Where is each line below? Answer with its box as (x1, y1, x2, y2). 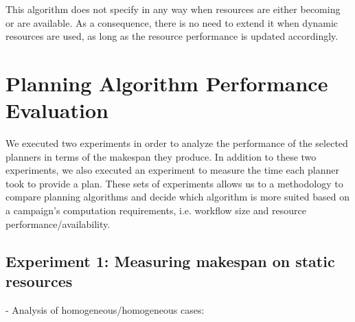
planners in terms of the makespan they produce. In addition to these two (5, 149, 317, 163)
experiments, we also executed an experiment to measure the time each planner (5, 163, 340, 177)
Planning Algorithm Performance (5, 69, 328, 97)
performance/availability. (5, 216, 111, 231)
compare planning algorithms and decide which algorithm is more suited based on (5, 189, 350, 204)
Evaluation (5, 96, 108, 124)
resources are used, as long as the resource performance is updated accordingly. (5, 29, 339, 43)
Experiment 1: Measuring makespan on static (5, 250, 335, 271)
